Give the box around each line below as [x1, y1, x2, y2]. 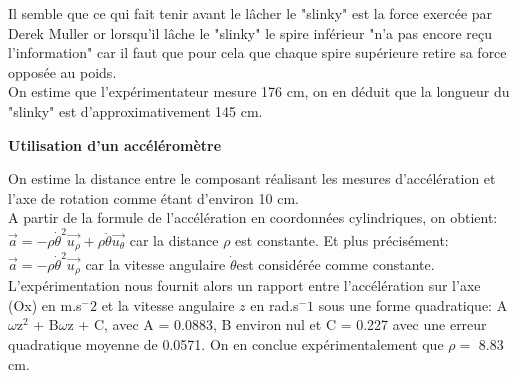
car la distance [129, 229, 219, 250]
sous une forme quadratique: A [318, 294, 508, 315]
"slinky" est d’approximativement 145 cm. [8, 100, 263, 121]
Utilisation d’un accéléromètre [8, 134, 222, 155]
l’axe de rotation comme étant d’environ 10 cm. [8, 187, 299, 208]
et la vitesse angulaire [101, 294, 235, 315]
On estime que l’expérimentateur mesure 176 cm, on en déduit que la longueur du [8, 81, 510, 102]
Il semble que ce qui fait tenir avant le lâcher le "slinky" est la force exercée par [8, 3, 493, 23]
